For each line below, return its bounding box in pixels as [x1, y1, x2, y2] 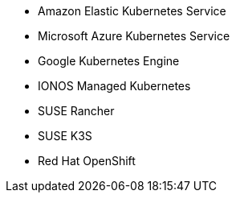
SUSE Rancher [38, 104, 115, 118]
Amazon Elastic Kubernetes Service [38, 4, 226, 18]
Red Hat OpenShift [38, 154, 136, 168]
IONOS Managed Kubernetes [38, 79, 191, 93]
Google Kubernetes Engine [38, 54, 180, 68]
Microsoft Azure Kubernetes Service [38, 29, 230, 43]
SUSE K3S [38, 129, 92, 143]
